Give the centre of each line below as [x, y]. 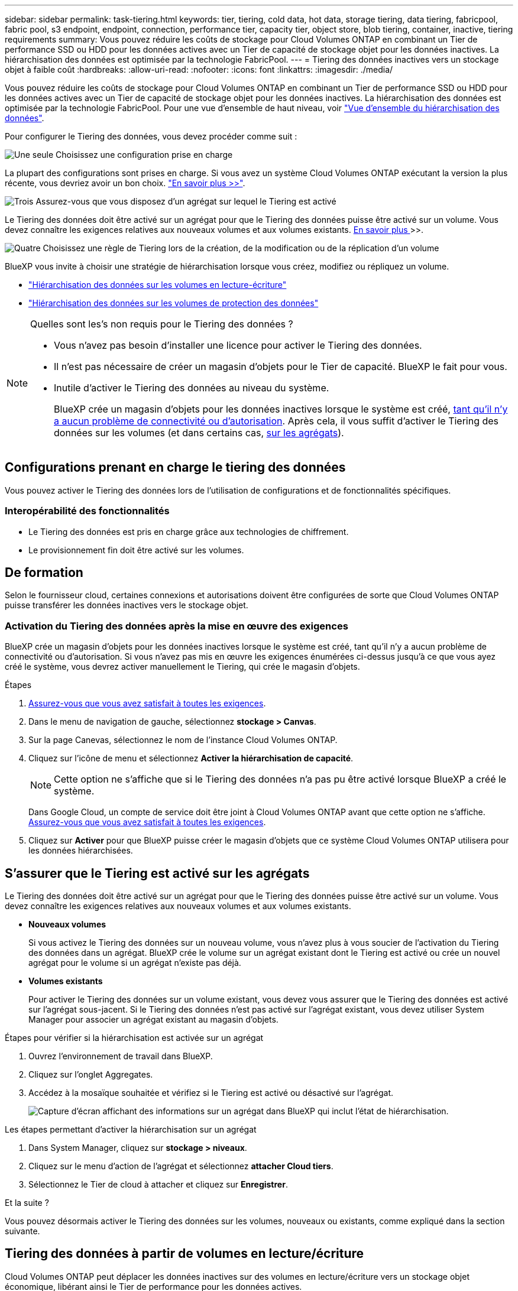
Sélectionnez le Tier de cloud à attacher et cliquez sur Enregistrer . [158, 1185]
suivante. [22, 1231]
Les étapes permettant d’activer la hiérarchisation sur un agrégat [131, 1130]
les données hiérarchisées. [81, 851]
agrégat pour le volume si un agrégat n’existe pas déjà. [135, 963]
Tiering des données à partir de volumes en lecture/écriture [184, 1254]
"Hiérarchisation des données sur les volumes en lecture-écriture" [158, 285]
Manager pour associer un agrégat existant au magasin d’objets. [153, 1020]
